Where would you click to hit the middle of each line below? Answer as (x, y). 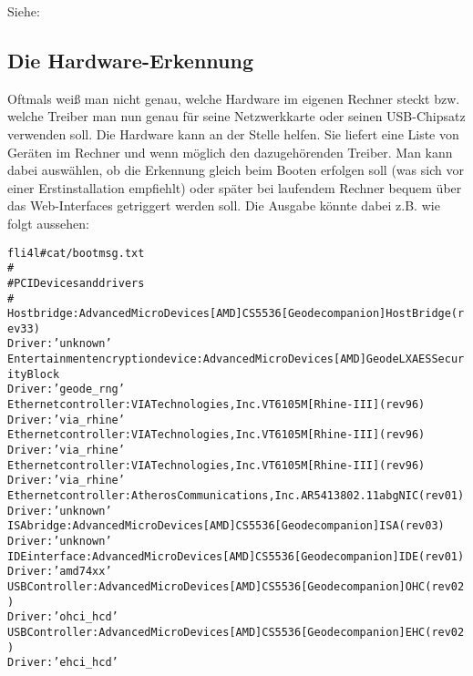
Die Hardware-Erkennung (130, 60)
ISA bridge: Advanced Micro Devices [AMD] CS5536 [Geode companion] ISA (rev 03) (226, 526)
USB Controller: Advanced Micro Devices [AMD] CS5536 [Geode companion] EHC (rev (229, 632)
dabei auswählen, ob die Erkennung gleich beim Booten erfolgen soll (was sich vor (236, 170)
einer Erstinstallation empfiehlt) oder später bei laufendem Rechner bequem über (235, 187)
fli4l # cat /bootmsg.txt (76, 253)
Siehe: (24, 11)
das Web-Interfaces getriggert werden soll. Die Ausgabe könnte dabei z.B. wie (224, 205)
